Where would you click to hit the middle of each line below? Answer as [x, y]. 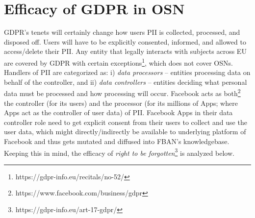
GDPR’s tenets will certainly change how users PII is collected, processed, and [122, 32]
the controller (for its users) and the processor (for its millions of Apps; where [121, 103]
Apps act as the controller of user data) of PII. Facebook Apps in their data [118, 112]
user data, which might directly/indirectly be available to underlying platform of [125, 132]
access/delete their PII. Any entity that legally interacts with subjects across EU [125, 51]
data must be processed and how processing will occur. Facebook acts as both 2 [122, 92]
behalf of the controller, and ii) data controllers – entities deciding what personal [126, 82]
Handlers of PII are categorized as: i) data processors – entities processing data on [127, 72]
